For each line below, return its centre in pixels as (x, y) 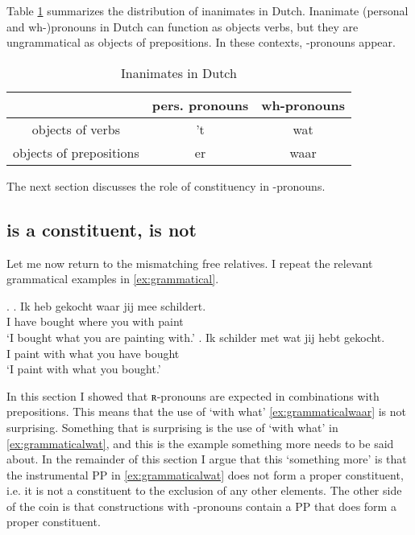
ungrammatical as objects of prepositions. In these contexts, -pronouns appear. (201, 42)
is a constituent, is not (102, 229)
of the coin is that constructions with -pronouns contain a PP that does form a (201, 506)
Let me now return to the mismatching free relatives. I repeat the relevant (190, 263)
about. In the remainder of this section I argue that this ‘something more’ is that (207, 459)
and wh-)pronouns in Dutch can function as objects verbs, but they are (183, 26)
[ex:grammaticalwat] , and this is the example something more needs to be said (200, 443)
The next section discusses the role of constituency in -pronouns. (166, 185)
